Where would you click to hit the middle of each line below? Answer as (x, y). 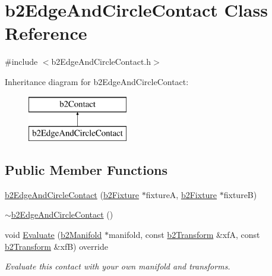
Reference (46, 33)
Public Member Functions (86, 170)
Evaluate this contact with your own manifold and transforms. (118, 266)
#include (21, 62)
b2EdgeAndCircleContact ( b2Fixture (72, 194)
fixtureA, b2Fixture (181, 194)
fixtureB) (240, 194)
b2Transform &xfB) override (56, 246)
